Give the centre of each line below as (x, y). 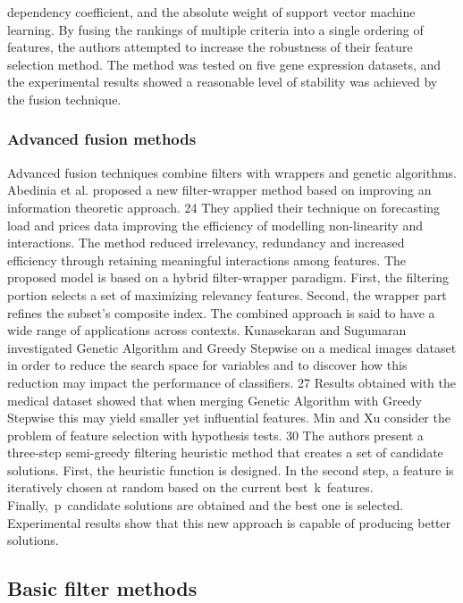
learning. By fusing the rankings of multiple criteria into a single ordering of (215, 29)
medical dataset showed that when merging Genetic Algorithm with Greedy (215, 400)
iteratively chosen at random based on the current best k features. (190, 487)
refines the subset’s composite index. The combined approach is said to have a (221, 312)
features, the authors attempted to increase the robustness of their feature (210, 47)
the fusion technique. (64, 99)
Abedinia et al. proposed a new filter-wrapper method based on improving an (219, 190)
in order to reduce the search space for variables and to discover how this (207, 365)
